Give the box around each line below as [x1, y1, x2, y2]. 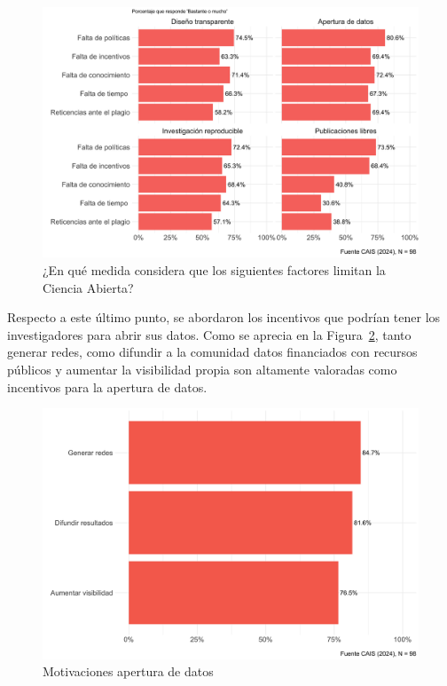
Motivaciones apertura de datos [43, 662, 214, 681]
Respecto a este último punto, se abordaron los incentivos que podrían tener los [7, 308, 441, 327]
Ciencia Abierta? [43, 278, 134, 296]
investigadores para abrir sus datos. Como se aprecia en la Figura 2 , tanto [7, 325, 412, 343]
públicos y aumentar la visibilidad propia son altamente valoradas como [7, 359, 397, 378]
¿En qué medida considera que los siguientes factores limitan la [43, 260, 386, 279]
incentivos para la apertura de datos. [7, 377, 208, 396]
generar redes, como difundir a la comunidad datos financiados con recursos [7, 343, 418, 361]
